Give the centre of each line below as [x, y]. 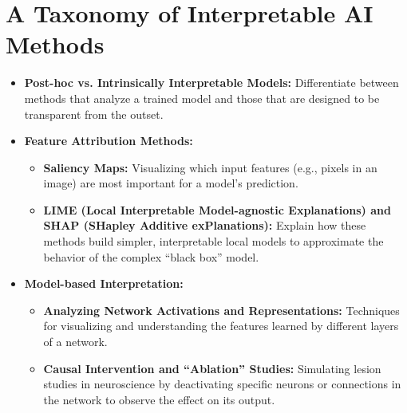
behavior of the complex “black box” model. [151, 256]
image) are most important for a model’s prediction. [171, 183]
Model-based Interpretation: [104, 283]
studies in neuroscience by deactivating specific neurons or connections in [222, 384]
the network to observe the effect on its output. [159, 399]
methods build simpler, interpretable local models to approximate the [213, 241]
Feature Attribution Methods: [109, 141]
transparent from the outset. [94, 114]
